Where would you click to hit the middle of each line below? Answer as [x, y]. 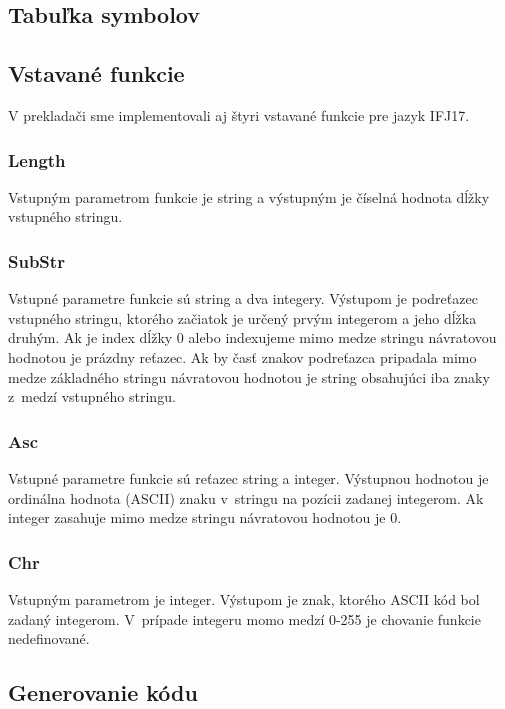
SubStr [36, 260]
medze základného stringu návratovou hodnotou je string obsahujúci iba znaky [249, 376]
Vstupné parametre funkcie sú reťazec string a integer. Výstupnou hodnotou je [248, 477]
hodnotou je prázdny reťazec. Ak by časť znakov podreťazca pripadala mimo [242, 356]
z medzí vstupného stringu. [92, 396]
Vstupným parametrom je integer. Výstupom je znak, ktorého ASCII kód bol [244, 598]
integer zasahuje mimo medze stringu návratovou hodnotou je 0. [205, 517]
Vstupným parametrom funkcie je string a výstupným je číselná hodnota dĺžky [249, 196]
